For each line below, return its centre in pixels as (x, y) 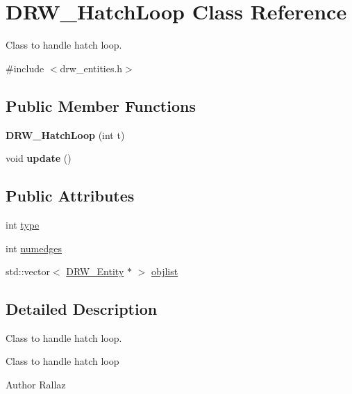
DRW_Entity (95, 271)
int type (23, 224)
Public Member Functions (101, 105)
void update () (39, 158)
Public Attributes (70, 196)
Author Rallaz (36, 385)
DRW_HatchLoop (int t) (65, 134)
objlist (165, 271)
